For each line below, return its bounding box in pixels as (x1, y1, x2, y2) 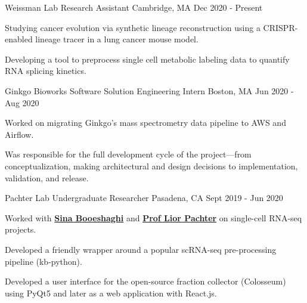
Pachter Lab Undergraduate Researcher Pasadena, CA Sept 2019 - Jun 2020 (5, 191, 283, 204)
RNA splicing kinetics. (5, 64, 86, 77)
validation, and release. (5, 171, 89, 184)
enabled (5, 33, 33, 45)
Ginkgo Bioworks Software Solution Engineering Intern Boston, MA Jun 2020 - (5, 84, 294, 97)
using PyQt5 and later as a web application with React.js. (5, 286, 217, 299)
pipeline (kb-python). (5, 255, 82, 267)
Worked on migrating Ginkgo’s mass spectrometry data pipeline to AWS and (5, 116, 286, 129)
